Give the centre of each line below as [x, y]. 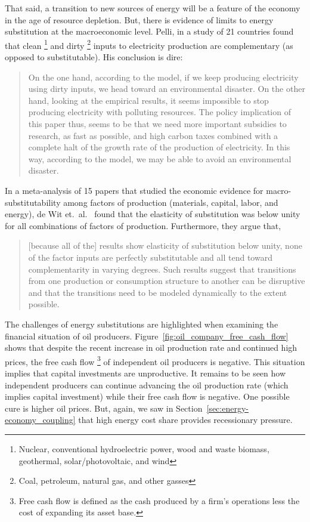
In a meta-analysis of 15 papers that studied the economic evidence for [134, 190]
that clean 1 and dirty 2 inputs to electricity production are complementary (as [149, 44]
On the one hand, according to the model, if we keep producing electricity [163, 77]
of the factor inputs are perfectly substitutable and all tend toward [150, 257]
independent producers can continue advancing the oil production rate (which [147, 384]
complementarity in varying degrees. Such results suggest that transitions [162, 269]
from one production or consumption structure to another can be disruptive [167, 281]
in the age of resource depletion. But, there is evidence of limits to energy [139, 19]
